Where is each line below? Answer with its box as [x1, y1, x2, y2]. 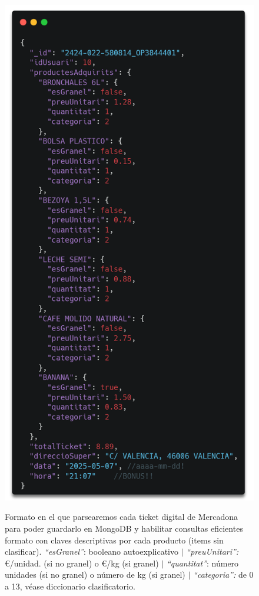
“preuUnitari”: [186, 545, 239, 558]
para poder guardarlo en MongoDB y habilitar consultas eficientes [5, 522, 243, 534]
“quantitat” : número [166, 556, 239, 569]
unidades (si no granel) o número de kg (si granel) [5, 568, 185, 581]
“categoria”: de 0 [193, 568, 254, 581]
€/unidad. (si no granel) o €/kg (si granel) [5, 556, 159, 569]
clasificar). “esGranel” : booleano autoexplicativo [5, 545, 179, 558]
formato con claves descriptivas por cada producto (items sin [5, 533, 224, 546]
